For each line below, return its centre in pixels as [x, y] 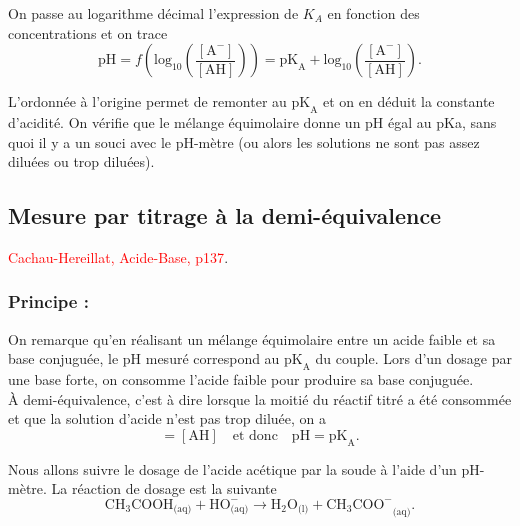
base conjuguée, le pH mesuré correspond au [144, 358]
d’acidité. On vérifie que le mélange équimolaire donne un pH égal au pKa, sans [252, 121]
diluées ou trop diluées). [81, 161]
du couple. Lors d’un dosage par [413, 358]
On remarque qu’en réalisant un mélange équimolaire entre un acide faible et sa [252, 338]
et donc [255, 435]
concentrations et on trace [88, 32]
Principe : [48, 301]
